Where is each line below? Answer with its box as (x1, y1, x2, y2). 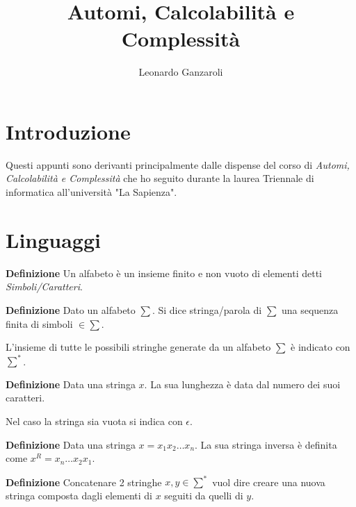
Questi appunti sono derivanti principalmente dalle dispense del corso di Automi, (6, 157, 350, 172)
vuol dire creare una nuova (212, 474, 325, 489)
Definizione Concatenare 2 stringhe (6, 474, 162, 489)
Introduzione (6, 117, 131, 145)
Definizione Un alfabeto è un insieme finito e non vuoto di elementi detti (6, 265, 322, 280)
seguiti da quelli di (164, 488, 243, 502)
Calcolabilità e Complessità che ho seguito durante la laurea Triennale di (6, 171, 314, 185)
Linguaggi (6, 225, 101, 253)
